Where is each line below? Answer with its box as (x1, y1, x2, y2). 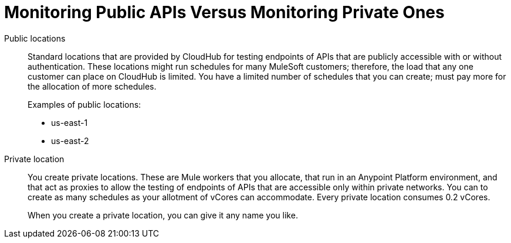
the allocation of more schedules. (28, 81, 157, 91)
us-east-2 (51, 135, 89, 146)
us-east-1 (51, 117, 88, 128)
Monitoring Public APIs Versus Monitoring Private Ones (4, 2, 445, 22)
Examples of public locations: (28, 99, 141, 109)
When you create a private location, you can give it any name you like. (28, 210, 298, 220)
